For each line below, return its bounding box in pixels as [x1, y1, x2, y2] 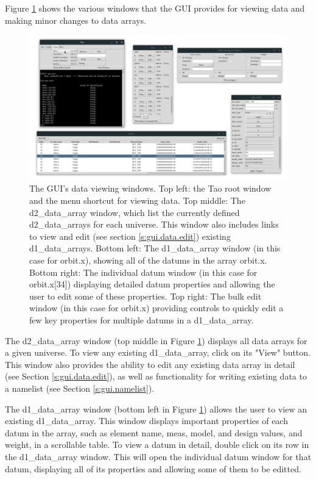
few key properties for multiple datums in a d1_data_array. [29, 313, 254, 326]
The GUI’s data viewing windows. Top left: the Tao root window [29, 182, 272, 195]
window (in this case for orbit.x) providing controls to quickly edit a [29, 301, 284, 314]
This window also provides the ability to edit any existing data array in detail [5, 358, 295, 370]
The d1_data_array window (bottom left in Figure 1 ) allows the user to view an [5, 402, 307, 415]
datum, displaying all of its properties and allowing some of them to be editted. [5, 462, 301, 475]
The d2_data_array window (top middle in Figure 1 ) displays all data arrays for [5, 334, 307, 347]
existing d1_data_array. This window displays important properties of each [5, 414, 288, 427]
